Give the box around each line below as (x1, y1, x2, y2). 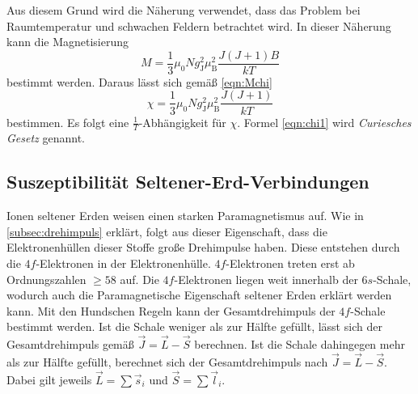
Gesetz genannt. (6, 129, 86, 146)
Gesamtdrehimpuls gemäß (6, 336, 134, 353)
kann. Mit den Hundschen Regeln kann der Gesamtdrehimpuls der (6, 302, 336, 319)
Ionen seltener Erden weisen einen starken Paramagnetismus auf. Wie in (6, 207, 364, 224)
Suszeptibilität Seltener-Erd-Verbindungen (6, 169, 369, 194)
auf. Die (120, 270, 159, 287)
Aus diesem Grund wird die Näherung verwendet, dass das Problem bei (6, 2, 361, 18)
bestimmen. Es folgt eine (6, 113, 129, 130)
